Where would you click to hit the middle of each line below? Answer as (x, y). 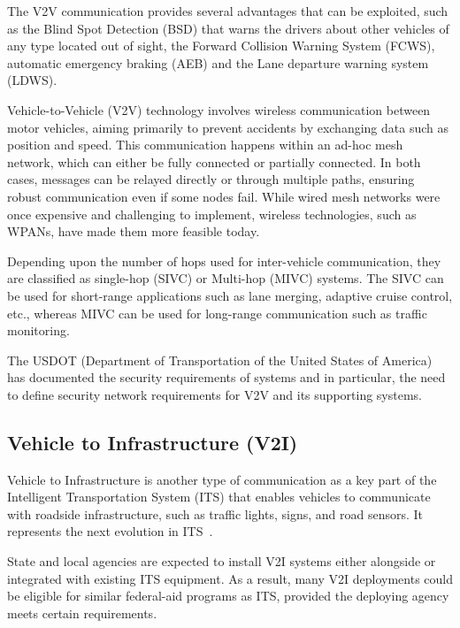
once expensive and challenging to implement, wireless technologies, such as (212, 214)
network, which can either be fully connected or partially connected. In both (214, 161)
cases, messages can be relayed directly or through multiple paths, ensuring (211, 179)
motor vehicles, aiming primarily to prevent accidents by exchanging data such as (228, 127)
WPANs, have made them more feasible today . (134, 231)
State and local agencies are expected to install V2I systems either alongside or (222, 561)
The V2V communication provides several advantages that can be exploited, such (228, 11)
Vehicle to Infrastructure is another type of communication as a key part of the (222, 479)
